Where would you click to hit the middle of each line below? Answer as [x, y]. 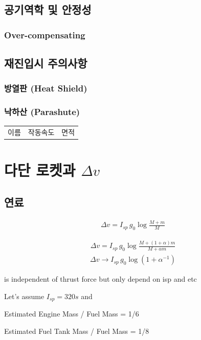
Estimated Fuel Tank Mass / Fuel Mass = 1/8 [77, 331]
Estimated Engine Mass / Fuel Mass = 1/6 [72, 314]
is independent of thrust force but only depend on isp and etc [100, 279]
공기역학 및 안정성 [48, 9]
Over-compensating [45, 35]
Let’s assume [24, 296]
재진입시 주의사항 [46, 63]
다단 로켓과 [40, 169]
